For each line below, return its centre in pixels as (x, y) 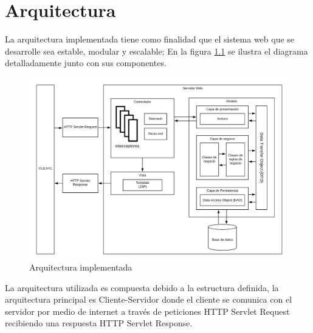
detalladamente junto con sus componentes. (86, 63)
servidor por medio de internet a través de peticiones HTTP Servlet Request (147, 311)
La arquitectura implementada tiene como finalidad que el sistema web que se (150, 39)
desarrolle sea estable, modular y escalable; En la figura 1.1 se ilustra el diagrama (156, 51)
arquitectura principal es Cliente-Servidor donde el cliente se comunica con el (149, 299)
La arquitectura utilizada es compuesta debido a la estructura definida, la (142, 287)
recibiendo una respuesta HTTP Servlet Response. (99, 323)
